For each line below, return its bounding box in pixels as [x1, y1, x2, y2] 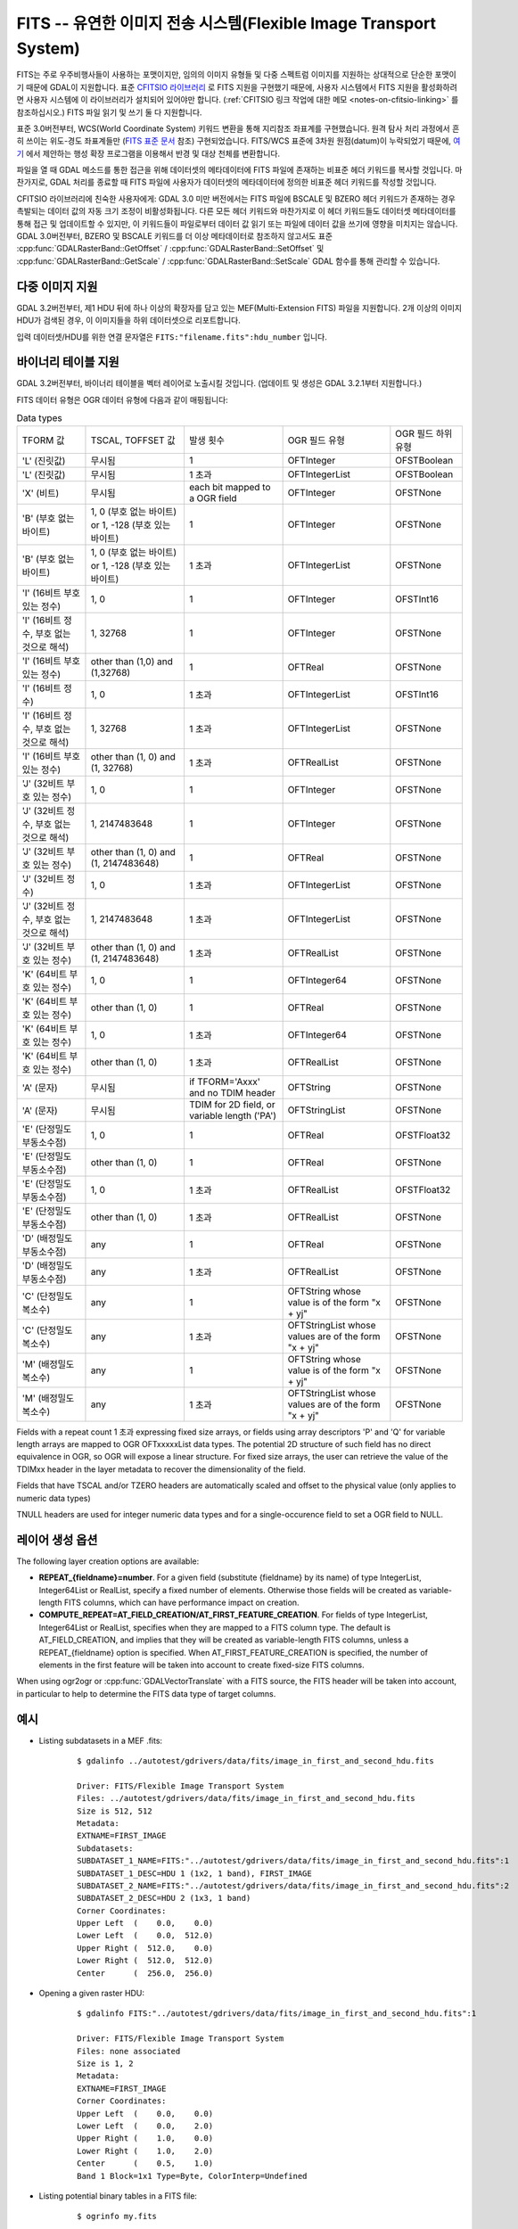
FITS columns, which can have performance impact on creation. [63, 1597, 300, 1608]
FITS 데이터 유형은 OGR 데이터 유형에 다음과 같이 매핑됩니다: [16, 394, 229, 405]
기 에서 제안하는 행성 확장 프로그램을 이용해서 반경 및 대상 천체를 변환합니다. [16, 148, 281, 159]
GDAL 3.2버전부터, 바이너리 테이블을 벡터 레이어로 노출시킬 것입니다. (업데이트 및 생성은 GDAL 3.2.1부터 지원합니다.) [16, 378, 423, 389]
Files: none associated [77, 2046, 181, 2056]
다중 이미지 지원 [16, 279, 98, 294]
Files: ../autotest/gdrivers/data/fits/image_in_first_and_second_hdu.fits [77, 1793, 415, 1804]
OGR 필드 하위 [395, 427, 453, 440]
